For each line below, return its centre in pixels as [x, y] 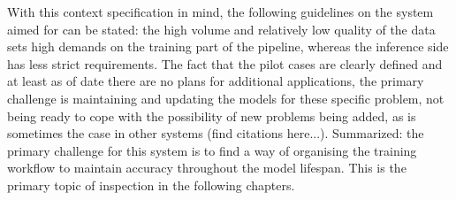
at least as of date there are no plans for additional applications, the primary [216, 81]
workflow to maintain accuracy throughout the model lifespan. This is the [207, 168]
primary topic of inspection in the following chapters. [151, 185]
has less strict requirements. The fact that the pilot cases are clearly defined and [225, 63]
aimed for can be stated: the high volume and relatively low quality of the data [221, 29]
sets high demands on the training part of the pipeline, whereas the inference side [228, 46]
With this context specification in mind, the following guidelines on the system [220, 12]
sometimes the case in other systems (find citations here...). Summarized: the [216, 133]
